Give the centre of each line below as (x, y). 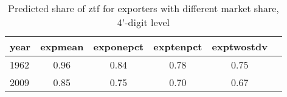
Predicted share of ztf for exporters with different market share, (143, 8)
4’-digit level (143, 22)
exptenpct (178, 46)
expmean (62, 46)
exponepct (119, 46)
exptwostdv (240, 46)
